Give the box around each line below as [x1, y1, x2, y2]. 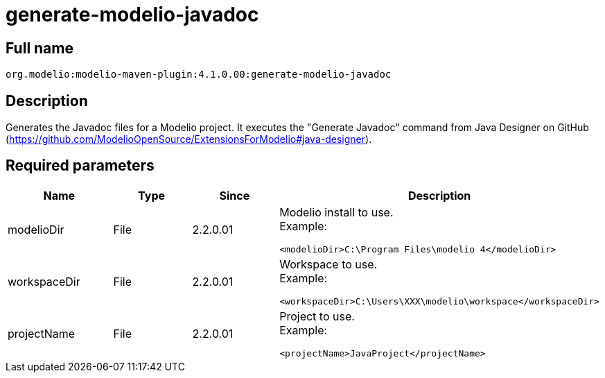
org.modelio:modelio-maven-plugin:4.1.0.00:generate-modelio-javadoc [6, 69, 392, 80]
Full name [6, 39, 73, 57]
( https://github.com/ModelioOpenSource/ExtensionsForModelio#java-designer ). [6, 133, 372, 146]
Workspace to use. [279, 257, 378, 271]
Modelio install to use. [279, 205, 394, 219]
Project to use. [279, 309, 355, 323]
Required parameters [6, 157, 155, 175]
